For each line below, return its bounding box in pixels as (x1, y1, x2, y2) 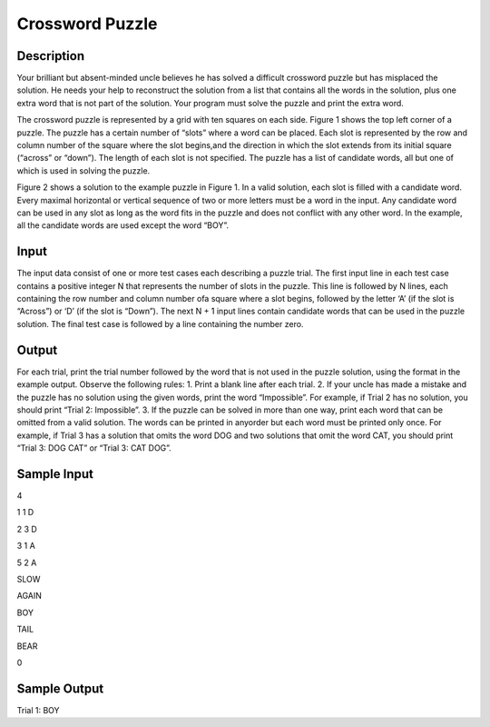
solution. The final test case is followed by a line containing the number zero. (16, 318, 304, 329)
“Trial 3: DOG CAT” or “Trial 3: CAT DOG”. (16, 443, 171, 453)
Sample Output (16, 681, 104, 696)
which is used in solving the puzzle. (16, 164, 151, 176)
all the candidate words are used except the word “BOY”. (16, 220, 230, 231)
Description (16, 48, 85, 64)
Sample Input (16, 466, 94, 482)
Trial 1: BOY (16, 704, 60, 715)
